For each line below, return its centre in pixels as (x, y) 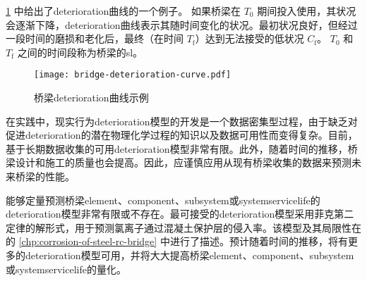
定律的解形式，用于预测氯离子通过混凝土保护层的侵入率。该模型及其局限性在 (183, 227)
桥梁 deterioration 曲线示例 (91, 98)
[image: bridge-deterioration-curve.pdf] (133, 75)
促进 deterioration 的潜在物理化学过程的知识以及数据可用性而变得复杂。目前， (182, 135)
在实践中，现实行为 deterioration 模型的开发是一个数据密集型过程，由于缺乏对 (182, 121)
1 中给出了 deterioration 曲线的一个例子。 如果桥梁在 (123, 11)
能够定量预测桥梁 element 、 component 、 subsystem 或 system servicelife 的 (163, 200)
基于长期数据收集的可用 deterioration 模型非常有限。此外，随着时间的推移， (177, 148)
